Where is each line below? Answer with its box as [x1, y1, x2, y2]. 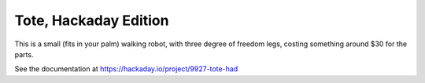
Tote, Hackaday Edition [14, 12, 169, 29]
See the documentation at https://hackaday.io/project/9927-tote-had [14, 64, 238, 74]
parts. [14, 49, 34, 59]
